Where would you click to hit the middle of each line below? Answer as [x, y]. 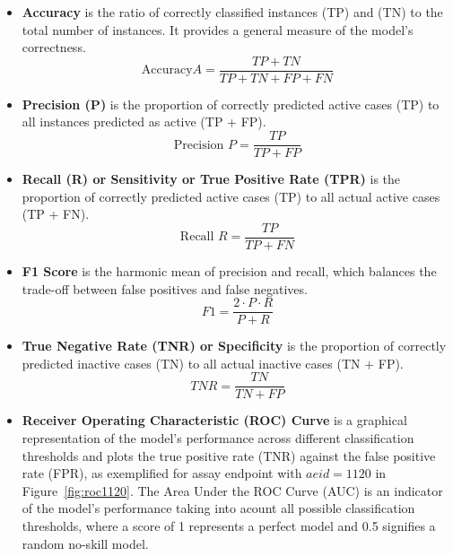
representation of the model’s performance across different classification [218, 438]
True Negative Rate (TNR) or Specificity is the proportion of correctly [234, 346]
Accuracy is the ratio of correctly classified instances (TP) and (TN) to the [232, 12]
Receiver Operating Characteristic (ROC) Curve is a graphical [214, 420]
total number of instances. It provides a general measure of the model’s [218, 29]
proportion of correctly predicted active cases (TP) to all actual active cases [231, 196]
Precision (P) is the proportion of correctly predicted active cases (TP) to [231, 104]
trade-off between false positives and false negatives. [165, 288]
